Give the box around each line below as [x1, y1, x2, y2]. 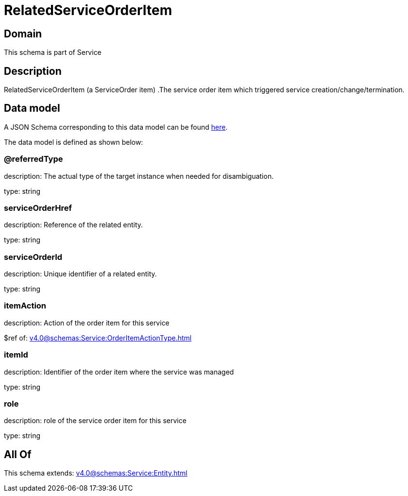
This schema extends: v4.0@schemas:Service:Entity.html [4, 469, 187, 478]
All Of [4, 448, 32, 461]
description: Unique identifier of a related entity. [4, 270, 157, 278]
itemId [4, 350, 28, 360]
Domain [4, 27, 42, 40]
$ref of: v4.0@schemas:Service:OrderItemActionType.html [4, 333, 192, 342]
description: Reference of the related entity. [4, 221, 143, 229]
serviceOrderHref [4, 203, 72, 213]
